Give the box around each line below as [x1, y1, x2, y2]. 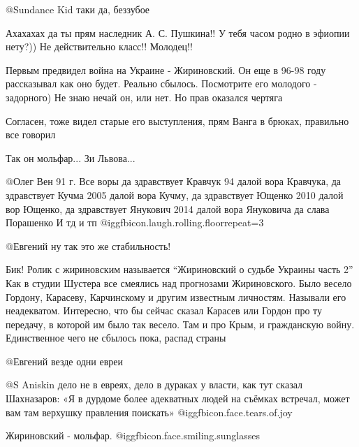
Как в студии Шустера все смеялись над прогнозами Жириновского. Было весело [6, 275, 352, 290]
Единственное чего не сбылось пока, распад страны [6, 330, 226, 345]
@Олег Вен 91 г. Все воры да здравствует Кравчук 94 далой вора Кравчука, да [6, 174, 342, 189]
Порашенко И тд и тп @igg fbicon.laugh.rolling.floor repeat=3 [6, 215, 264, 230]
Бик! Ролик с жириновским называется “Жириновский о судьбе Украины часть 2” [6, 262, 353, 277]
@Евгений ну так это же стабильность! [6, 238, 171, 253]
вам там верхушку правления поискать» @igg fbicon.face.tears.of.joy [6, 404, 293, 419]
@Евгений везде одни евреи [6, 353, 124, 368]
